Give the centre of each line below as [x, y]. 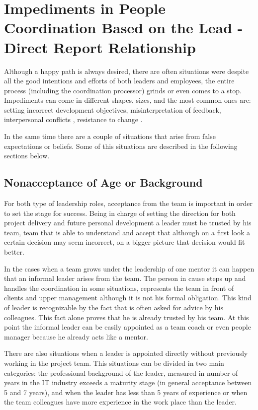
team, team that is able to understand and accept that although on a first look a [127, 232]
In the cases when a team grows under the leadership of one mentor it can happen [129, 268]
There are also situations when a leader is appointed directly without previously [126, 353]
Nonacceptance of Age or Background [103, 182]
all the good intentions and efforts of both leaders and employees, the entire [119, 81]
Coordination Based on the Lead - [124, 28]
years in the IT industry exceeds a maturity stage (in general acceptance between [128, 382]
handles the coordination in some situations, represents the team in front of [119, 288]
